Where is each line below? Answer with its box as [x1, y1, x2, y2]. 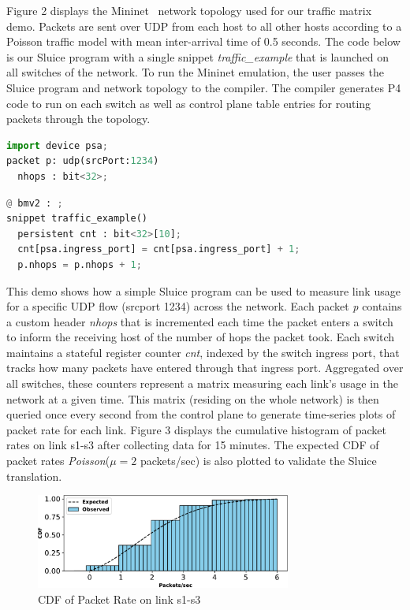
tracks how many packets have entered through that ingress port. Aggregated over [6, 359, 404, 376]
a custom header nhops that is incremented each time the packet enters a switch [6, 313, 393, 329]
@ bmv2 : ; [6, 197, 63, 209]
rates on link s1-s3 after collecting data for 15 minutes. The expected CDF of [6, 437, 379, 453]
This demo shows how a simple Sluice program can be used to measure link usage [6, 282, 401, 299]
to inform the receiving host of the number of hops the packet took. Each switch [6, 329, 395, 345]
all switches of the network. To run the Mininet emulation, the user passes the [6, 64, 384, 80]
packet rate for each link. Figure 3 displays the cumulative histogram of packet [6, 421, 387, 437]
